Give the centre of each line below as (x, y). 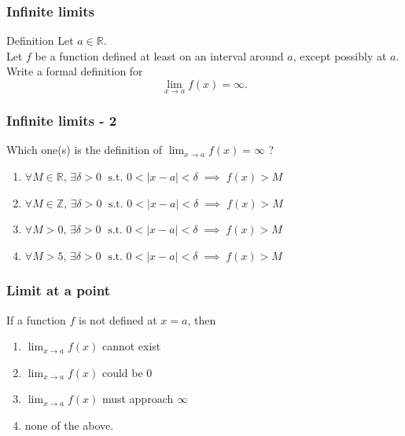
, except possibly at (340, 55)
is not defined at (118, 319)
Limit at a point (58, 290)
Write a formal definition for (75, 71)
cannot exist (131, 346)
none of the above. (69, 425)
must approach (138, 399)
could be (122, 372)
